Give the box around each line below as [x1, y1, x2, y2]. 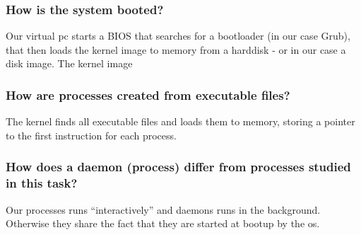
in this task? [6, 174, 78, 192]
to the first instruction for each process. [6, 127, 177, 142]
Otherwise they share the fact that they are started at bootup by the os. [6, 216, 320, 231]
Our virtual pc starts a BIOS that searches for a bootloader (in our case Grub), [6, 28, 350, 43]
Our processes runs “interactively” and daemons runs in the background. [6, 202, 321, 217]
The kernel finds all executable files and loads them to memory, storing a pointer [6, 114, 355, 129]
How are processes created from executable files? [6, 86, 290, 103]
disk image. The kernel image [6, 56, 133, 71]
